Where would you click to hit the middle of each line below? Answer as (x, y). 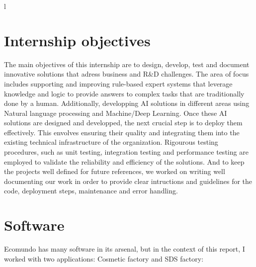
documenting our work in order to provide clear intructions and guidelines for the (128, 181)
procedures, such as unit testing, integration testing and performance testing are (126, 152)
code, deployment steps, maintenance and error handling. (91, 191)
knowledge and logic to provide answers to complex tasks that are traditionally (124, 93)
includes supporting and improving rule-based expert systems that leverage (118, 83)
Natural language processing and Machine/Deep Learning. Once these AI (116, 113)
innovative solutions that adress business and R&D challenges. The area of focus (127, 74)
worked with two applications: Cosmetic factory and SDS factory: (104, 258)
